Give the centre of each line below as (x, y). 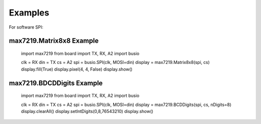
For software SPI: (26, 27)
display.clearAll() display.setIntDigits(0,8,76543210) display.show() (87, 111)
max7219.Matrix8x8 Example (54, 41)
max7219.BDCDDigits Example (56, 83)
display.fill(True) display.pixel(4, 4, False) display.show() (77, 69)
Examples (29, 13)
